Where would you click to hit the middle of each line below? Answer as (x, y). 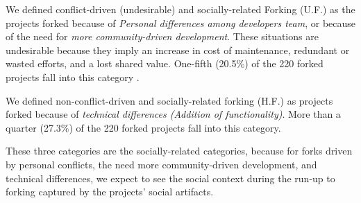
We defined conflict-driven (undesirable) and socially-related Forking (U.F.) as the (180, 9)
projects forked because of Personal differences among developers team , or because (181, 23)
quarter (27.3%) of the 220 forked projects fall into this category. (143, 127)
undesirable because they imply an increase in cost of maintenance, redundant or (178, 50)
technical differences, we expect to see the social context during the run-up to (170, 178)
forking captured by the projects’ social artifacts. (110, 192)
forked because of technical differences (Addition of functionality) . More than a (173, 114)
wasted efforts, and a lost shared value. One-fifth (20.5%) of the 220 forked (165, 63)
